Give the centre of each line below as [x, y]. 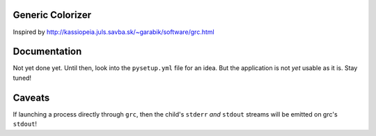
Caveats [31, 97]
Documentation [47, 52]
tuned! [22, 78]
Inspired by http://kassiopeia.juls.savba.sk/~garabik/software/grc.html [114, 32]
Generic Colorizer [52, 15]
